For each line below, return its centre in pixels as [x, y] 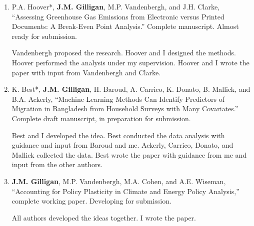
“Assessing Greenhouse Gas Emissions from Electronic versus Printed [118, 16]
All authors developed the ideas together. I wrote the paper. [104, 217]
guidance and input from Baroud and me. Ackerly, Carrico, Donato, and [122, 145]
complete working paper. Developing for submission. [91, 201]
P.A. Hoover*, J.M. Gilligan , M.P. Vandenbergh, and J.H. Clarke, [116, 6]
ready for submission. [44, 36]
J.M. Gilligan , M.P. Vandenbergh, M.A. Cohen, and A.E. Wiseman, [119, 181]
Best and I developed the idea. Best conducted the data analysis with [118, 135]
